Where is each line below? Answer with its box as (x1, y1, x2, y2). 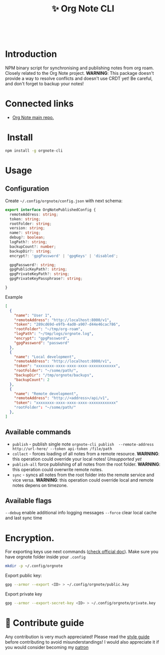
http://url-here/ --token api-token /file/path (12, 446, 112, 451)
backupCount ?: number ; (9, 244, 56, 249)
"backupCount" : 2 (14, 377, 50, 382)
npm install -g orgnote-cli (5, 148, 63, 153)
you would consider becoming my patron (5, 644, 89, 650)
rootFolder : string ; (9, 221, 52, 226)
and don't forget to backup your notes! (5, 81, 84, 87)
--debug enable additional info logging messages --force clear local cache (5, 510, 157, 516)
